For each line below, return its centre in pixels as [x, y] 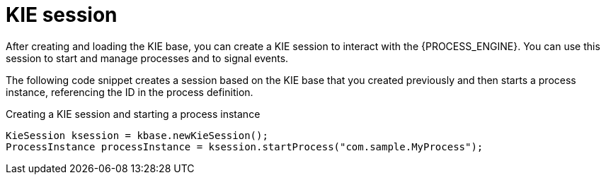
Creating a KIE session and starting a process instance [133, 114]
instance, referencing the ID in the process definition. [130, 92]
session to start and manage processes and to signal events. [147, 58]
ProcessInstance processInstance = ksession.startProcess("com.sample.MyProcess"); [245, 146]
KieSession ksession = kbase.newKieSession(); [137, 135]
